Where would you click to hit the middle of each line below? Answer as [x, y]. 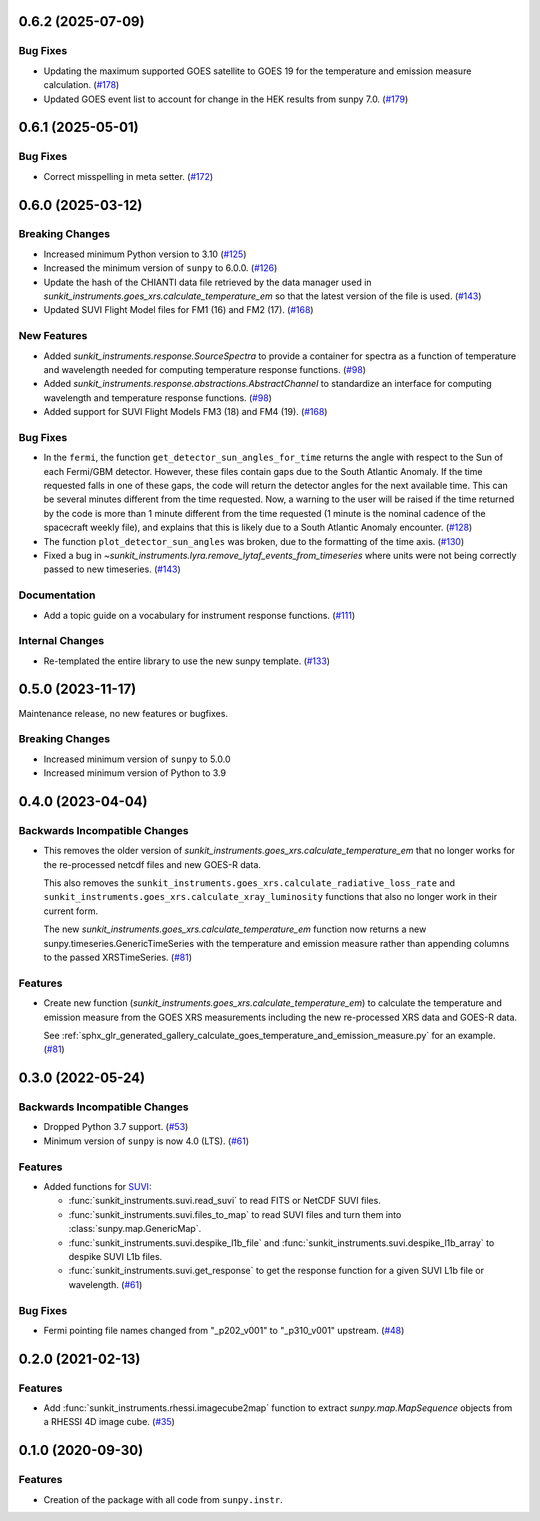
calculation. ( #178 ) [81, 85]
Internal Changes [61, 641]
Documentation [57, 595]
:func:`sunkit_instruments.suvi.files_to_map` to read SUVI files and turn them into [235, 1214]
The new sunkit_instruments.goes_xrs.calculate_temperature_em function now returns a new [235, 929]
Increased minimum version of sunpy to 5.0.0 [137, 759]
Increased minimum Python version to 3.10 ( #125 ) [145, 254]
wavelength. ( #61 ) [105, 1284]
